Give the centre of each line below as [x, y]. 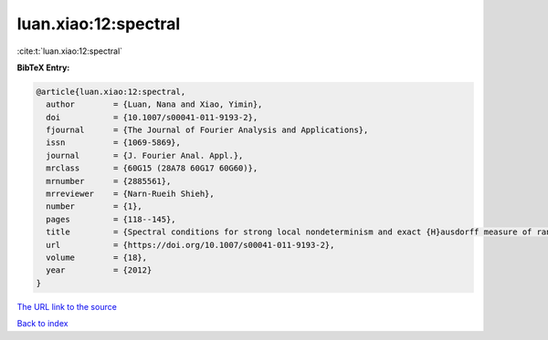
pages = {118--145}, [111, 219]
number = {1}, [95, 206]
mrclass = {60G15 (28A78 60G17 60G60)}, [152, 168]
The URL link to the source [67, 306]
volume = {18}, [97, 258]
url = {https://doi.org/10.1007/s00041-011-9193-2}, [190, 245]
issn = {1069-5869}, [114, 143]
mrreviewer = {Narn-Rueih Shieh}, [130, 194]
